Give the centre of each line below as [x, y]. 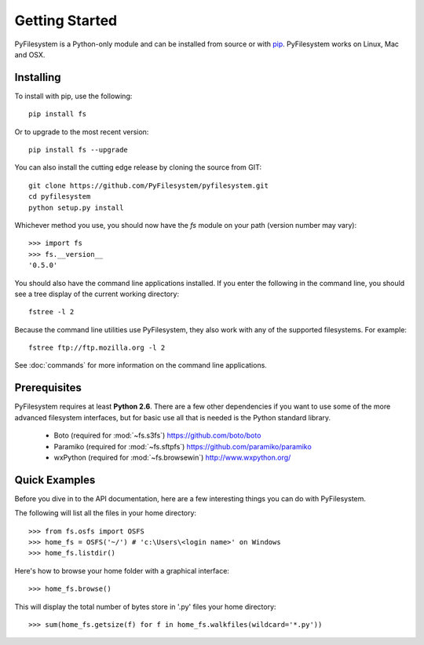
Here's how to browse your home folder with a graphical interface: [122, 570]
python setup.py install [76, 207]
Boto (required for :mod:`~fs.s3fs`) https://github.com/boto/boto [157, 435]
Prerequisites [48, 388]
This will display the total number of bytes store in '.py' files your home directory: [145, 607]
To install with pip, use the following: [73, 96]
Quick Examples [55, 480]
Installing [38, 77]
